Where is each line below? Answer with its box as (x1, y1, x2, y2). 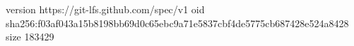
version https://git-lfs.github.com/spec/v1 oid (6, 2, 205, 16)
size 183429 (6, 29, 54, 44)
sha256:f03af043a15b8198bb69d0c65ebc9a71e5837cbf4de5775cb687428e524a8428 (6, 15, 349, 30)
